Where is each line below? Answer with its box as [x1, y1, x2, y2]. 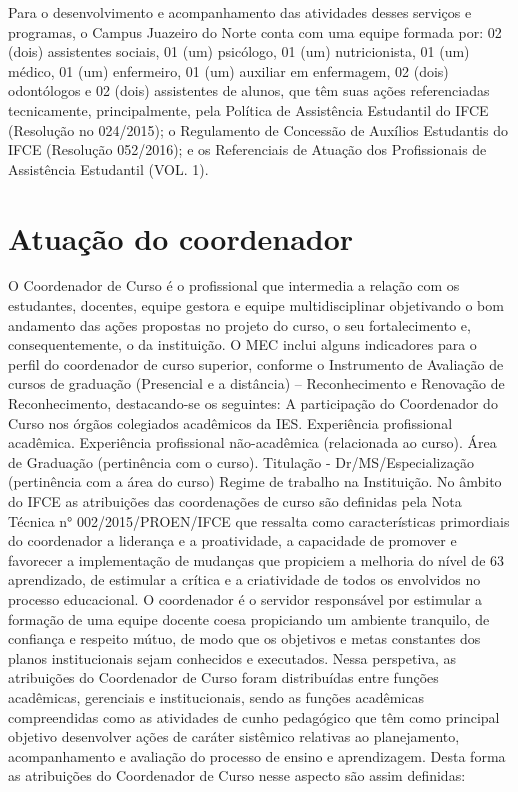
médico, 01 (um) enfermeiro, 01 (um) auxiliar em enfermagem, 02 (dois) [8, 60, 449, 81]
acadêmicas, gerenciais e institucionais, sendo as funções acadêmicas [8, 686, 424, 707]
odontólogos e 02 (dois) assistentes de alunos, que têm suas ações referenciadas [8, 80, 490, 101]
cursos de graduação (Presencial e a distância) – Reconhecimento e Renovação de [8, 373, 505, 394]
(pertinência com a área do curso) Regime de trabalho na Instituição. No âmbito [8, 471, 502, 492]
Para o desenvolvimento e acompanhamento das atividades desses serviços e [8, 2, 472, 22]
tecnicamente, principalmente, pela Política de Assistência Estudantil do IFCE [8, 99, 489, 120]
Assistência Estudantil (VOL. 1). [8, 158, 209, 179]
